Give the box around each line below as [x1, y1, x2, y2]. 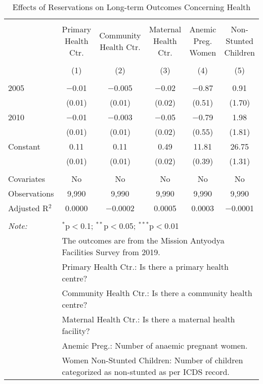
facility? [62, 325, 90, 337]
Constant [8, 140, 40, 152]
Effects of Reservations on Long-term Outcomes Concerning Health [12, 1, 251, 13]
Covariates [8, 173, 46, 184]
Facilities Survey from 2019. [62, 246, 160, 258]
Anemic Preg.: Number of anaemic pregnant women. [62, 340, 248, 351]
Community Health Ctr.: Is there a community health [62, 287, 252, 299]
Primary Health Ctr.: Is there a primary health [62, 261, 229, 272]
